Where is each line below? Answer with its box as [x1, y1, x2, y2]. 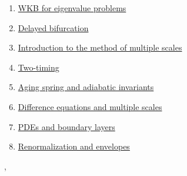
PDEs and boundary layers [18, 120, 115, 132]
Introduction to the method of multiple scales [18, 41, 182, 54]
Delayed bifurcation [18, 21, 89, 34]
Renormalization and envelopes [18, 140, 130, 152]
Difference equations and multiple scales [18, 100, 162, 112]
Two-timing [18, 61, 59, 73]
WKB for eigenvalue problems [18, 2, 126, 14]
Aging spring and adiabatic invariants [18, 81, 154, 93]
